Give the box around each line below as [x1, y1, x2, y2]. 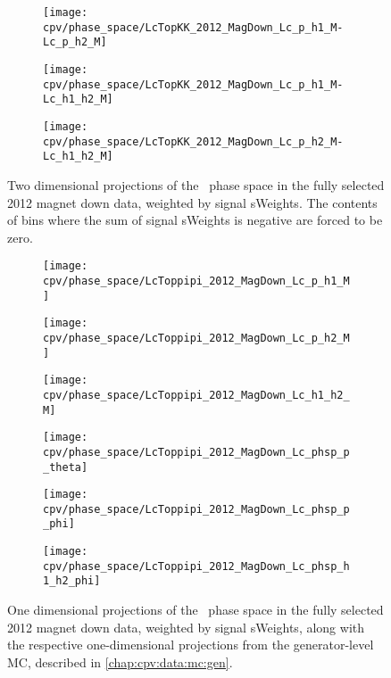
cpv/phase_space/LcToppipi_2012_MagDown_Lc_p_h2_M [43, 331, 350, 344]
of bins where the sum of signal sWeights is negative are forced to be [7, 211, 383, 229]
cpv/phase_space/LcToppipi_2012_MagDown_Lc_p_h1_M [43, 274, 350, 287]
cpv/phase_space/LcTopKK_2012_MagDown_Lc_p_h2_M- [43, 135, 344, 148]
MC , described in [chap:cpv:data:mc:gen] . [7, 652, 233, 671]
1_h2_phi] [43, 575, 101, 588]
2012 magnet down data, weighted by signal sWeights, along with [7, 617, 365, 636]
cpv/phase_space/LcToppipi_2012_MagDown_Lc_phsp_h [43, 559, 350, 573]
